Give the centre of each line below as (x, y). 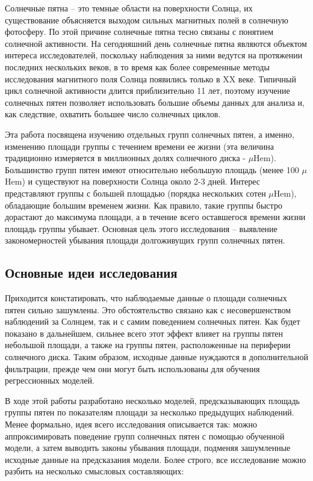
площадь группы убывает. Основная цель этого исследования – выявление (141, 228)
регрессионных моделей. (50, 380)
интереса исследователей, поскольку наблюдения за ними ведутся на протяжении (154, 55)
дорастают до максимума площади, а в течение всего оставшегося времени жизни (155, 217)
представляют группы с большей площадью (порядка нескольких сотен (135, 193)
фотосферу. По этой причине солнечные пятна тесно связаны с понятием (139, 32)
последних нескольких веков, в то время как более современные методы (137, 66)
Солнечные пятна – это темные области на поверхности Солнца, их (129, 8)
